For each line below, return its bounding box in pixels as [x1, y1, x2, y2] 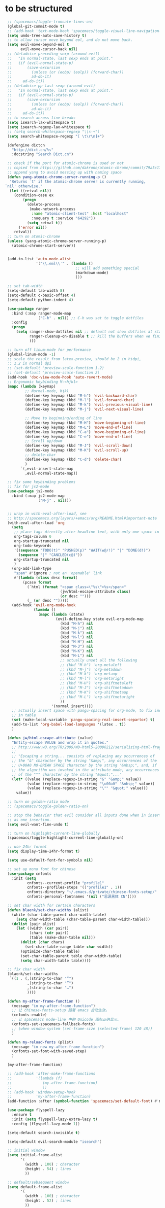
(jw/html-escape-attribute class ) [59, 589, 131, 594]
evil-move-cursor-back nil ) [20, 47, 78, 52]
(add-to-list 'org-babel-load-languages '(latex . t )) [11, 722, 126, 727]
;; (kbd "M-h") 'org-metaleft [59, 662, 122, 667]
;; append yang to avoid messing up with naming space [7, 170, 122, 175]
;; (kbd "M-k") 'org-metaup [59, 671, 118, 677]
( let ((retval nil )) [9, 188, 52, 193]
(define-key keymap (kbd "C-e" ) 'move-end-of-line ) [25, 434, 133, 439]
